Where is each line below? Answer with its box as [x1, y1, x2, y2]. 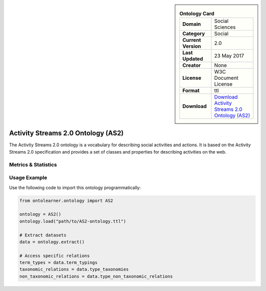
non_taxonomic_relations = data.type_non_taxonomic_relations [19, 273, 173, 279]
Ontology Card [179, 10, 214, 17]
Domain [182, 21, 201, 28]
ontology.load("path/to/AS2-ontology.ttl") [19, 218, 127, 224]
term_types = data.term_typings [19, 260, 98, 265]
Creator [182, 62, 201, 69]
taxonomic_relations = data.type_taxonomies [19, 266, 129, 272]
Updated [182, 56, 203, 63]
